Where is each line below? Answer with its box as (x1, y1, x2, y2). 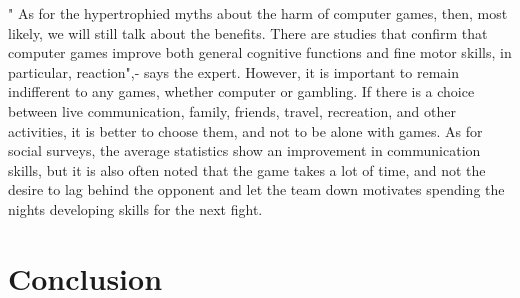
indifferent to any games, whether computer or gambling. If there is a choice (8, 81, 475, 102)
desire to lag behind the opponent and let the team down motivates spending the (8, 179, 505, 200)
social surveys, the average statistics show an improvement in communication (8, 140, 481, 161)
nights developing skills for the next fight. (8, 198, 263, 219)
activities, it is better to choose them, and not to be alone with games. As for (8, 120, 483, 141)
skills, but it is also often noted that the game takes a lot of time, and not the (8, 159, 486, 180)
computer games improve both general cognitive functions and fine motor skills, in (8, 42, 512, 63)
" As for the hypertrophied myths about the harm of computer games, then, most (8, 3, 508, 23)
